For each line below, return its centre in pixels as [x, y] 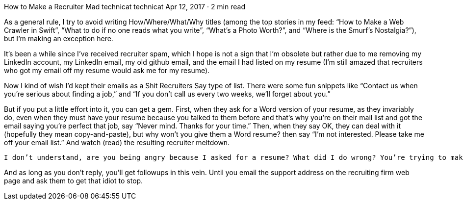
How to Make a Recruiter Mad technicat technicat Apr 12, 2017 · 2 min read [125, 7]
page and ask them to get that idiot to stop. [74, 181]
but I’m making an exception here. [59, 38]
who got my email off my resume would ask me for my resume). [107, 70]
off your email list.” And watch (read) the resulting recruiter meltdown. [117, 142]
